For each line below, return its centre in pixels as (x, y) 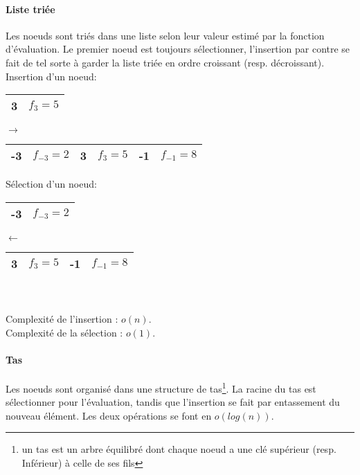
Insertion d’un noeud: (51, 76)
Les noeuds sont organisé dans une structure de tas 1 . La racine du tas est (161, 387)
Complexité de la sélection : (64, 332)
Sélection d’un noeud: (51, 184)
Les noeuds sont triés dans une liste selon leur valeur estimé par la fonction (165, 35)
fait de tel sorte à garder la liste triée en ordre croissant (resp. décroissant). (165, 62)
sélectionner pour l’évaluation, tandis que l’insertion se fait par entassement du (173, 402)
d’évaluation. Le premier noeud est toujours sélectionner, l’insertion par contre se (178, 49)
